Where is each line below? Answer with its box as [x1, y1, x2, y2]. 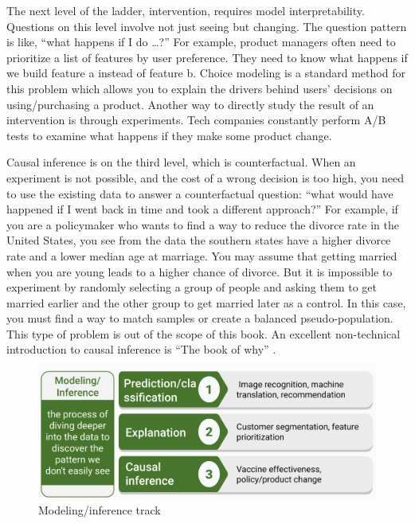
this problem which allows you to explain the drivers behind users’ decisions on [6, 80, 393, 96]
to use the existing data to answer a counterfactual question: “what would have [6, 185, 393, 201]
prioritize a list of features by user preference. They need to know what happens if [6, 49, 408, 65]
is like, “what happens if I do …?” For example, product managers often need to [6, 33, 396, 50]
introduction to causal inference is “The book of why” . [6, 341, 276, 358]
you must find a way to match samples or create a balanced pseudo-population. [6, 310, 393, 327]
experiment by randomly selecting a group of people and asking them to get [6, 279, 377, 295]
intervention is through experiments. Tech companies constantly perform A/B [6, 111, 386, 128]
